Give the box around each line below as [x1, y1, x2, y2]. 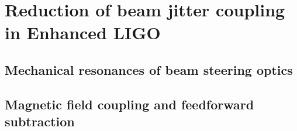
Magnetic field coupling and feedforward [5, 95, 254, 113]
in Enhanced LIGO [5, 20, 161, 44]
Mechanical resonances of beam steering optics [5, 60, 293, 78]
